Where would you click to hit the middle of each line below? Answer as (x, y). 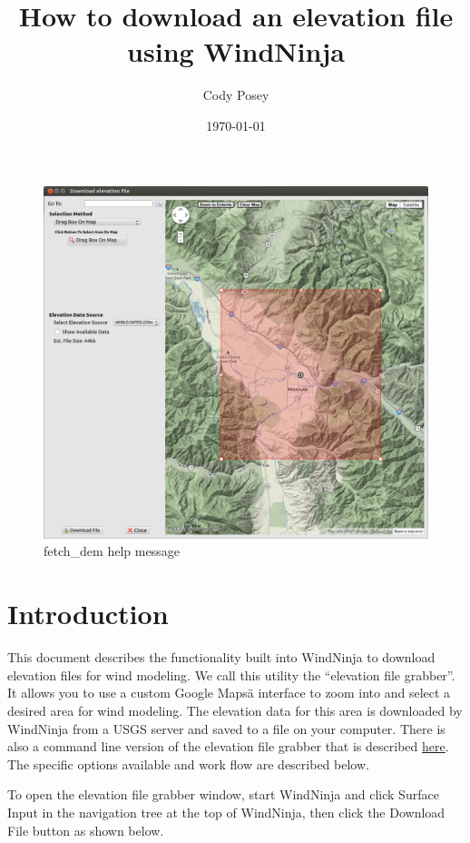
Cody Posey (236, 95)
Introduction (88, 614)
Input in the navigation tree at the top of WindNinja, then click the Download (226, 812)
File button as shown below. (86, 830)
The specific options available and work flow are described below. (188, 764)
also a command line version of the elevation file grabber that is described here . (228, 746)
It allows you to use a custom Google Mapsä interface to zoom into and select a (229, 693)
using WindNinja (236, 51)
